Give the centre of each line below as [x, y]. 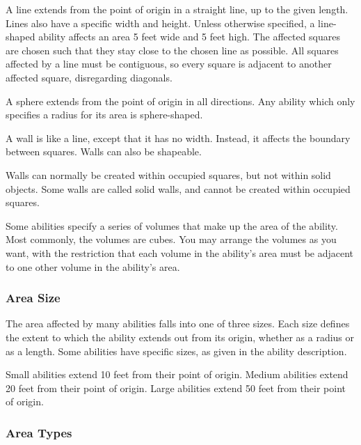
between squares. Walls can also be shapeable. [104, 151]
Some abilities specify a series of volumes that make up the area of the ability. [172, 225]
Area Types [39, 432]
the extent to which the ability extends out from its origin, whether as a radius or [180, 337]
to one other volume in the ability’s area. [93, 266]
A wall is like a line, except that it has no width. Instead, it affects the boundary [178, 138]
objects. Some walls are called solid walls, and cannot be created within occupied [178, 188]
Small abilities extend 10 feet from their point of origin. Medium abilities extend [177, 374]
